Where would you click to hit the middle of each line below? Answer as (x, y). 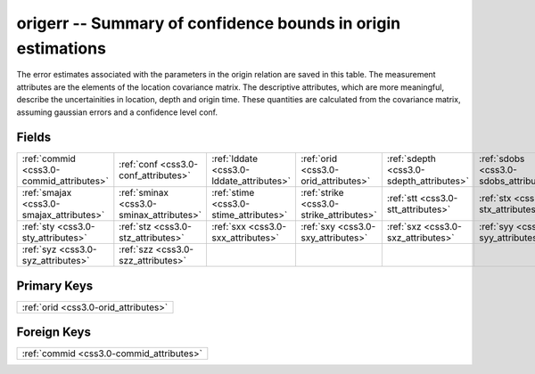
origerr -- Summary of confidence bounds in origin (209, 23)
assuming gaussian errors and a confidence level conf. (117, 112)
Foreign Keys (53, 333)
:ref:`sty (38, 227)
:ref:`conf (138, 165)
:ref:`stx (495, 199)
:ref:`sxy (318, 227)
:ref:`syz (39, 249)
